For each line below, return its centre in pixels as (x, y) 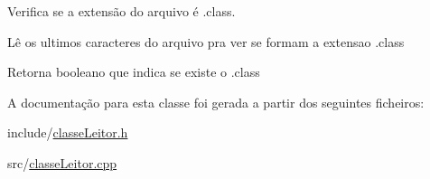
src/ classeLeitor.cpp (62, 162)
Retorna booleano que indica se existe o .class (134, 72)
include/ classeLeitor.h (68, 132)
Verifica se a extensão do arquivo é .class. (122, 11)
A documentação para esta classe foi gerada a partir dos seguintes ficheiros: (216, 102)
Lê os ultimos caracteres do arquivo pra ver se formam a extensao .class (206, 41)
